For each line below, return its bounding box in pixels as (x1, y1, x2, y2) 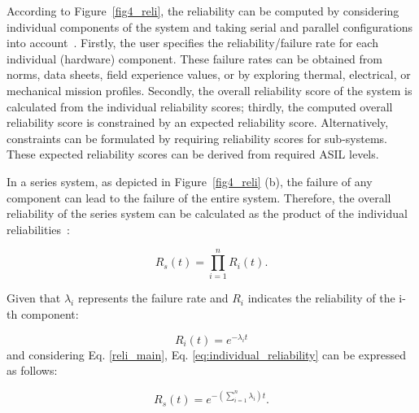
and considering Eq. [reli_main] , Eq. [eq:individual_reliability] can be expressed (7, 346, 406, 363)
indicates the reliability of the (247, 289, 395, 306)
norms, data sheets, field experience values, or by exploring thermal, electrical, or (7, 66, 411, 83)
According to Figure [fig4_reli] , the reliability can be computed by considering (7, 2, 399, 19)
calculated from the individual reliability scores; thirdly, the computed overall (7, 98, 393, 115)
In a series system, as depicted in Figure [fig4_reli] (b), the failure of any (7, 172, 373, 189)
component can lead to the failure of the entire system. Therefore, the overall (7, 189, 391, 206)
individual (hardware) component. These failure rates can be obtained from (7, 50, 382, 67)
